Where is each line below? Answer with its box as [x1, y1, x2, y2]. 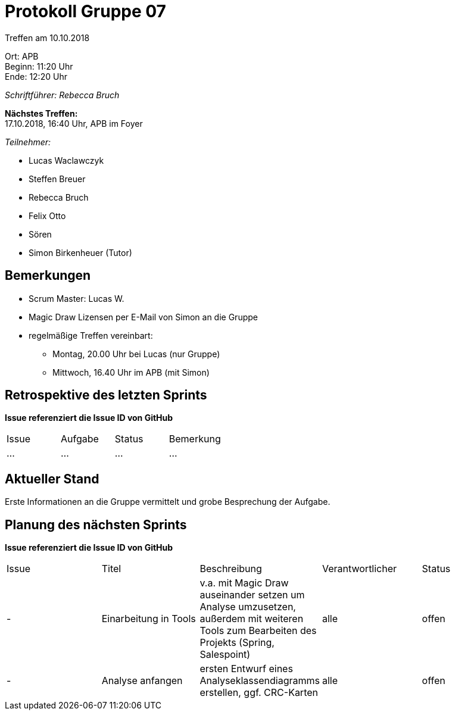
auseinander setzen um [200, 589, 305, 601]
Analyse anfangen [101, 675, 183, 687]
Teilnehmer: [5, 136, 51, 147]
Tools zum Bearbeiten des [200, 625, 317, 637]
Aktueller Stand [5, 471, 99, 486]
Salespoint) [200, 648, 251, 661]
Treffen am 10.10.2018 [5, 32, 90, 43]
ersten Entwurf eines [200, 663, 293, 675]
